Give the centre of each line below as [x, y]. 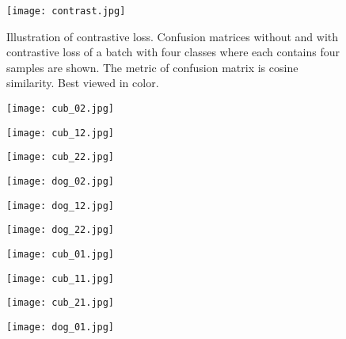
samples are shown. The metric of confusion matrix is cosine [152, 67]
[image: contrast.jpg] [66, 11]
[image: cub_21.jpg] [61, 303]
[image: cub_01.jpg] [61, 254]
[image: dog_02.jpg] [61, 181]
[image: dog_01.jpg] [61, 327]
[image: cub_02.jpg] [61, 109]
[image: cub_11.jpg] [61, 278]
